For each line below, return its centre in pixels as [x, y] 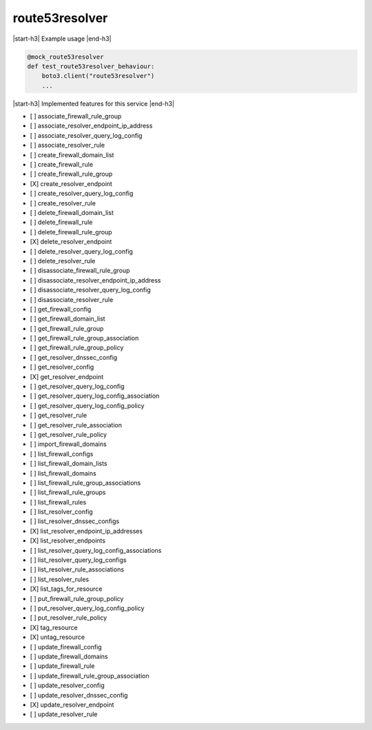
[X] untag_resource [58, 637]
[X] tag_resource [54, 627]
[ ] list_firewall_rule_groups [68, 492]
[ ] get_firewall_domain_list [68, 319]
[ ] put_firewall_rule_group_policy [77, 598]
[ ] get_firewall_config [61, 309]
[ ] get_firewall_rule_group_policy [77, 347]
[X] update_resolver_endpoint [72, 704]
